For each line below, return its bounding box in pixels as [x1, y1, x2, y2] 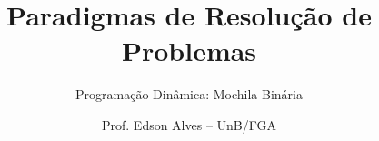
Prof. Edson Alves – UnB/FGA [101, 115, 277, 134]
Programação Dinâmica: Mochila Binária [75, 85, 303, 104]
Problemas [121, 32, 257, 69]
